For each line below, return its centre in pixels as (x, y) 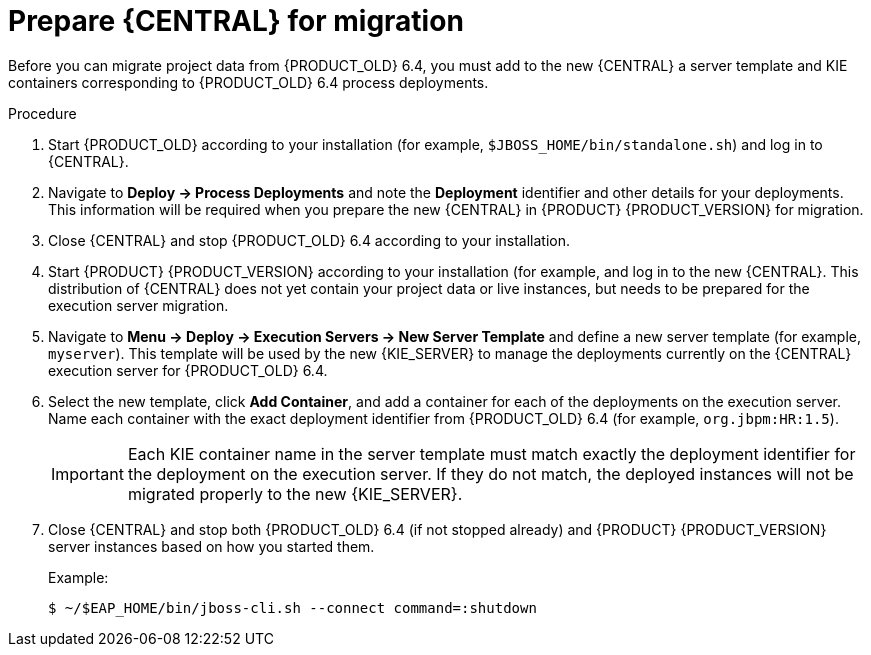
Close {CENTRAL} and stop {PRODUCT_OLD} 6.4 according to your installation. (309, 240)
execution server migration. (138, 305)
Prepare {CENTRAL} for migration (236, 21)
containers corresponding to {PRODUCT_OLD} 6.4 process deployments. (248, 82)
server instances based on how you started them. (211, 546)
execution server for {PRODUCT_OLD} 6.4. (188, 370)
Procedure (42, 113)
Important (87, 473)
